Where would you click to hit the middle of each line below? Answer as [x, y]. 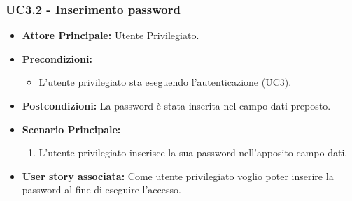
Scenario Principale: [71, 129]
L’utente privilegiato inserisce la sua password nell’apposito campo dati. [193, 152]
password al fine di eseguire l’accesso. [101, 189]
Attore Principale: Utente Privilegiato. [111, 35]
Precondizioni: [57, 58]
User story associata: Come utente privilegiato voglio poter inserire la [178, 176]
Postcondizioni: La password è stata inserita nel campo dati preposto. [176, 105]
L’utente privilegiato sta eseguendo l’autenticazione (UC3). [165, 82]
